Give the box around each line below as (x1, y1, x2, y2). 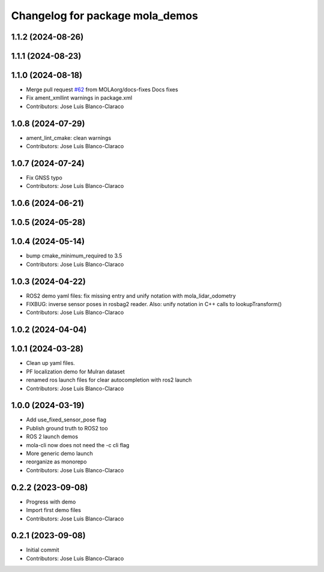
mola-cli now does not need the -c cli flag (26, 441, 130, 448)
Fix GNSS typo (26, 174, 62, 181)
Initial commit (26, 546, 59, 553)
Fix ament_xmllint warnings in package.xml (26, 94, 133, 101)
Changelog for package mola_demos (11, 9, 198, 22)
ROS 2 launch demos (26, 433, 78, 441)
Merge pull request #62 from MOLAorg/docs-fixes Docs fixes (26, 86, 178, 93)
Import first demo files (26, 507, 81, 514)
